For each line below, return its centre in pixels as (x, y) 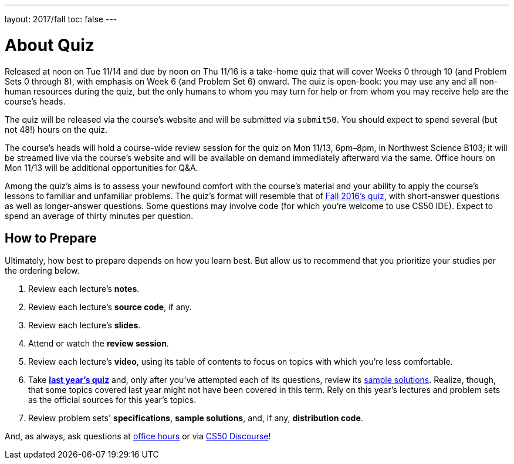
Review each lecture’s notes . (84, 289)
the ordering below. (42, 271)
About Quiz (50, 45)
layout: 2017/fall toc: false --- (61, 19)
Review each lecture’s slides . (84, 325)
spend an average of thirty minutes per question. (99, 216)
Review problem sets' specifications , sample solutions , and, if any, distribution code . (196, 418)
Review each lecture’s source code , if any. (110, 307)
